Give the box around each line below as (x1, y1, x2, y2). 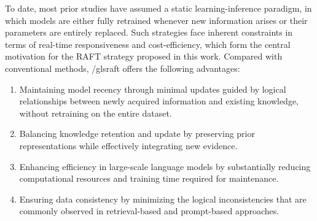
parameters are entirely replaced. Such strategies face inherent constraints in (5, 26, 293, 39)
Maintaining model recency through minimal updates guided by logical (19, 82, 286, 95)
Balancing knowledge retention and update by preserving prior (19, 127, 255, 140)
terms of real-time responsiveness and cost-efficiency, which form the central (5, 37, 291, 50)
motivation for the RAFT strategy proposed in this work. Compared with (5, 50, 283, 63)
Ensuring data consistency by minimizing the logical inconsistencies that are (19, 192, 307, 205)
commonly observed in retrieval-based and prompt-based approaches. (19, 204, 280, 217)
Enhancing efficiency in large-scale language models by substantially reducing (19, 160, 311, 173)
